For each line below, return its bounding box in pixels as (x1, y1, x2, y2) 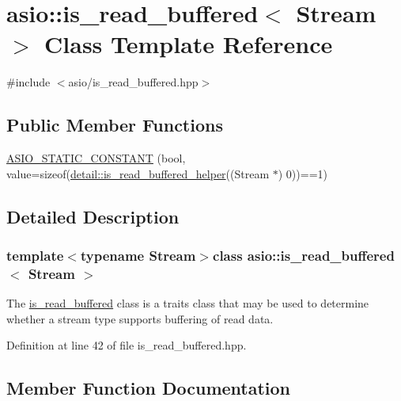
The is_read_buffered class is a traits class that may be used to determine (6, 295, 369, 311)
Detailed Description (6, 204, 180, 228)
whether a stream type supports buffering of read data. (6, 310, 274, 327)
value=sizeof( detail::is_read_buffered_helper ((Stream (6, 165, 270, 181)
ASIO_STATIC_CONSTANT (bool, (6, 150, 186, 166)
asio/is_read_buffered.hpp (68, 74, 199, 90)
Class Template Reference (44, 28, 333, 60)
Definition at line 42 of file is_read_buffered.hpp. (6, 337, 247, 353)
